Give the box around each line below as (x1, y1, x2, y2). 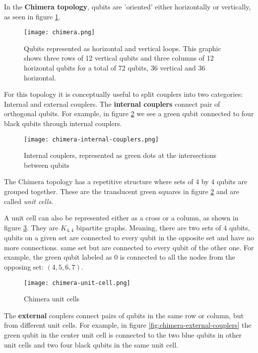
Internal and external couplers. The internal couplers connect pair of (4, 98, 220, 109)
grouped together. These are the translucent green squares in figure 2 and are (4, 186, 239, 197)
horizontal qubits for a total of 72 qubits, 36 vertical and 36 (24, 63, 205, 73)
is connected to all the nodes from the (120, 252, 235, 262)
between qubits (24, 159, 69, 170)
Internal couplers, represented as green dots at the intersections (24, 150, 216, 160)
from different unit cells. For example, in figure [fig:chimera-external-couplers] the (4, 320, 252, 330)
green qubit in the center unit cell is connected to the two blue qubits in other (4, 330, 242, 340)
